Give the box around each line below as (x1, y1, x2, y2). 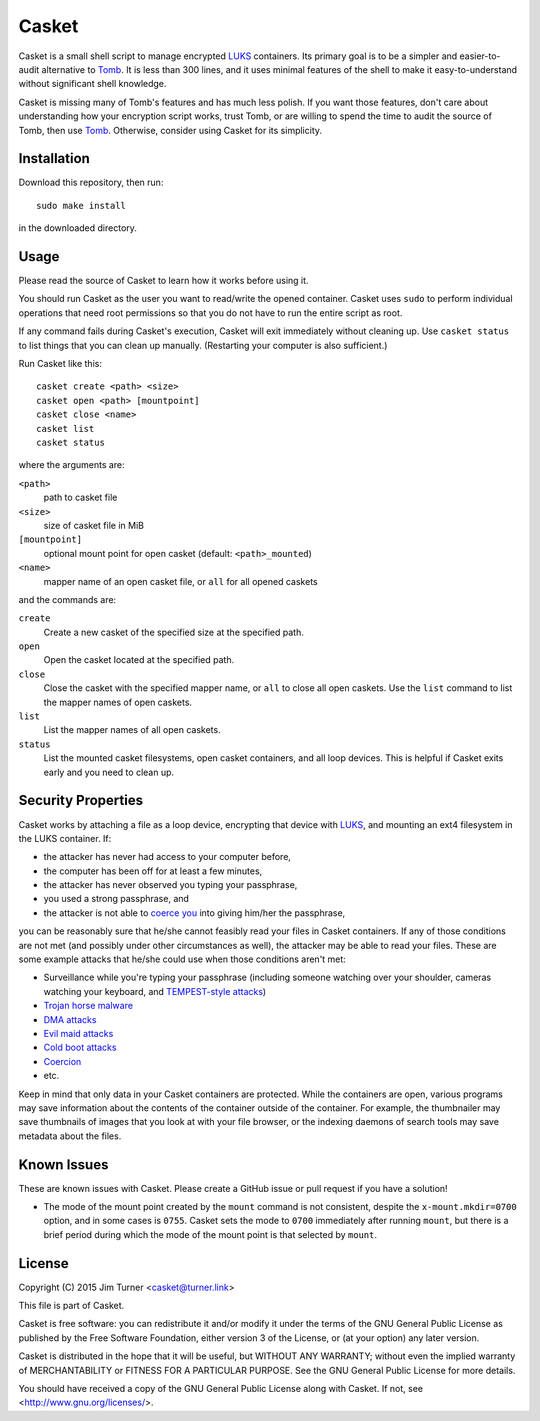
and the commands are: (18, 593, 117, 605)
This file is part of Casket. (18, 1300, 125, 1312)
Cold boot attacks (43, 1041, 117, 1054)
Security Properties (18, 792, 144, 809)
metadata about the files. (18, 1130, 122, 1142)
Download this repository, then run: (18, 176, 164, 189)
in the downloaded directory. (18, 222, 137, 234)
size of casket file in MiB (43, 519, 145, 531)
